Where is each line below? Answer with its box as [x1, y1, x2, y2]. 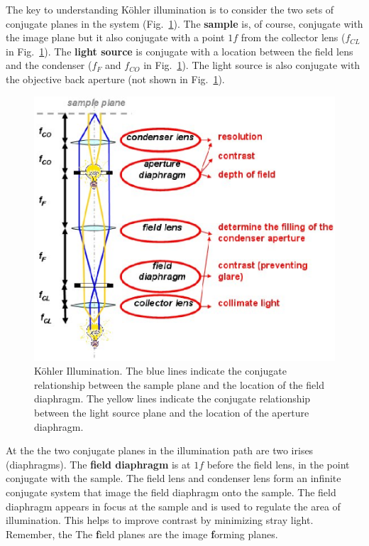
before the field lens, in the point [206, 456, 350, 471]
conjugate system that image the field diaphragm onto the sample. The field [6, 484, 336, 499]
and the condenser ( [6, 58, 92, 73]
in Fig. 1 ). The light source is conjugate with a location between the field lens [6, 43, 353, 58]
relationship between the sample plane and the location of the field [34, 377, 324, 392]
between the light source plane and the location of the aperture [34, 405, 309, 419]
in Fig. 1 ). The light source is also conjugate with [143, 58, 360, 73]
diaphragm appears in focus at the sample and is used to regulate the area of [6, 498, 341, 513]
